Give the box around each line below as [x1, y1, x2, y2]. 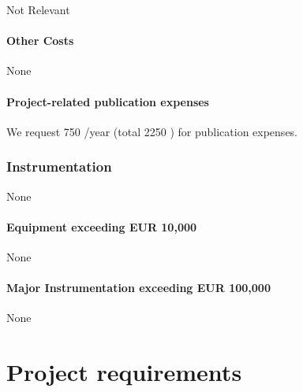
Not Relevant [6, 2, 70, 17]
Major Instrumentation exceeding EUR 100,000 [6, 279, 271, 296]
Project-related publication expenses [6, 93, 209, 109]
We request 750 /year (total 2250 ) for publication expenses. [6, 123, 298, 139]
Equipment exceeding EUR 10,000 [6, 218, 197, 235]
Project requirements [6, 356, 242, 388]
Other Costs [6, 32, 74, 49]
